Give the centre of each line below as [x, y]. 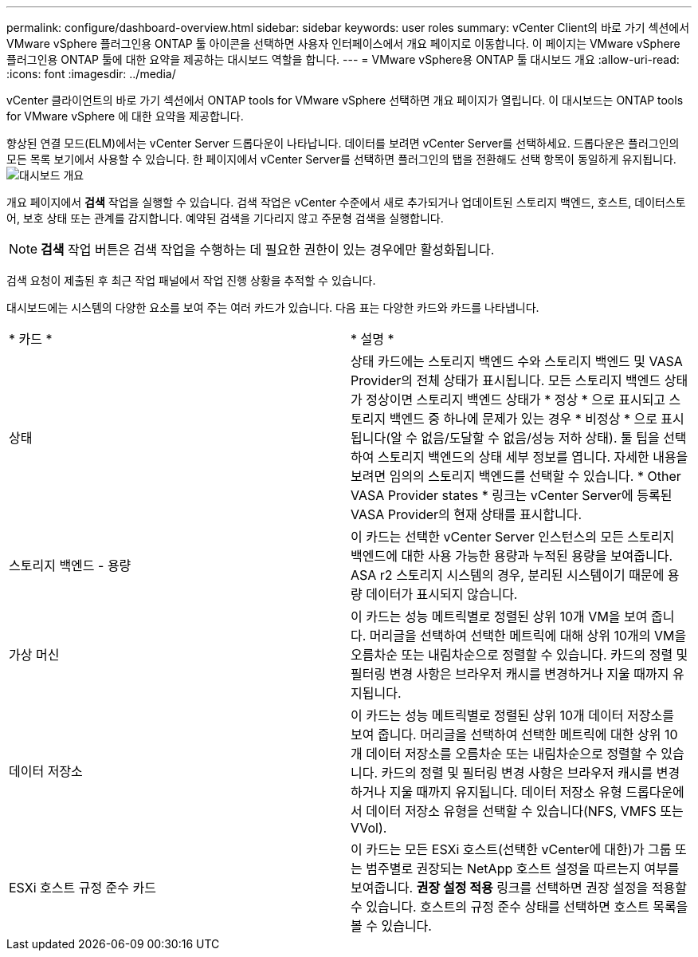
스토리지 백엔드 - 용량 [70, 565]
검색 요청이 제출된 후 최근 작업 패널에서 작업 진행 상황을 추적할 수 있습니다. [191, 280]
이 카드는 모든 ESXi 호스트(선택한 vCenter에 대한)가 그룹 [511, 849]
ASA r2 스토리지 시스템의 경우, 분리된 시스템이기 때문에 [508, 575]
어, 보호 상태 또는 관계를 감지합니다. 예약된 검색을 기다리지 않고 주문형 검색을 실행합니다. [225, 218]
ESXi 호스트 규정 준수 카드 [82, 888]
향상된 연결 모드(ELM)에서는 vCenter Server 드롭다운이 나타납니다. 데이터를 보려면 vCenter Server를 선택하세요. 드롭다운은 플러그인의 [343, 143]
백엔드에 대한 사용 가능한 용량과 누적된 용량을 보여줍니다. [512, 556]
